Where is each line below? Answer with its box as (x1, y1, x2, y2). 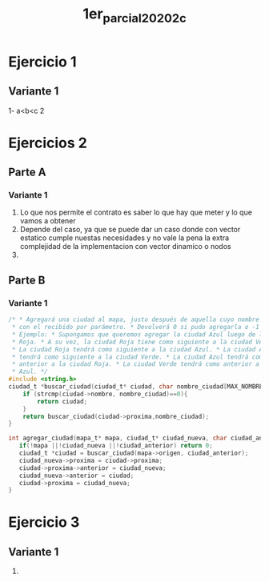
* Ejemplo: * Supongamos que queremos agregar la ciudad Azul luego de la (11, 330, 267, 339)
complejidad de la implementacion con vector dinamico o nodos (19, 242, 231, 251)
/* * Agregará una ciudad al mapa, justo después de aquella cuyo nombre (8, 315, 260, 324)
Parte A (8, 166, 46, 179)
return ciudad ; (37, 397, 88, 405)
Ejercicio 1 (8, 53, 77, 70)
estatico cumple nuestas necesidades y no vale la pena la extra (19, 233, 230, 243)
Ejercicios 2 (8, 134, 88, 152)
